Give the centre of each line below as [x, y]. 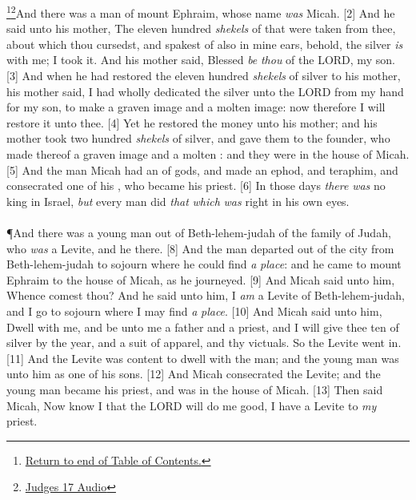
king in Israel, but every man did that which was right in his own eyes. [178, 201]
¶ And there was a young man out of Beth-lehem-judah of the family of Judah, [199, 232]
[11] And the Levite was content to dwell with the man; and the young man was [203, 358]
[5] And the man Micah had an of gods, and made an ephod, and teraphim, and [202, 169]
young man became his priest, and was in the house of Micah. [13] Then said [195, 389]
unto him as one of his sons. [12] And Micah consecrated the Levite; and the [194, 374]
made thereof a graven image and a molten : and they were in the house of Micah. [208, 154]
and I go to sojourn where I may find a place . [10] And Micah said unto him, [194, 310]
